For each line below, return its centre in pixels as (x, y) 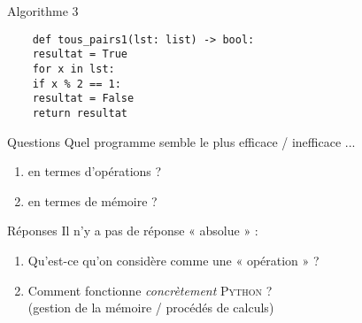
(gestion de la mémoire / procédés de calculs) (151, 308)
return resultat (80, 113)
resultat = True (80, 54)
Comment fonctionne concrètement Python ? (150, 290)
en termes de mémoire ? (92, 200)
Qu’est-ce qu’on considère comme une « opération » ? (173, 260)
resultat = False (83, 99)
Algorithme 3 (43, 11)
